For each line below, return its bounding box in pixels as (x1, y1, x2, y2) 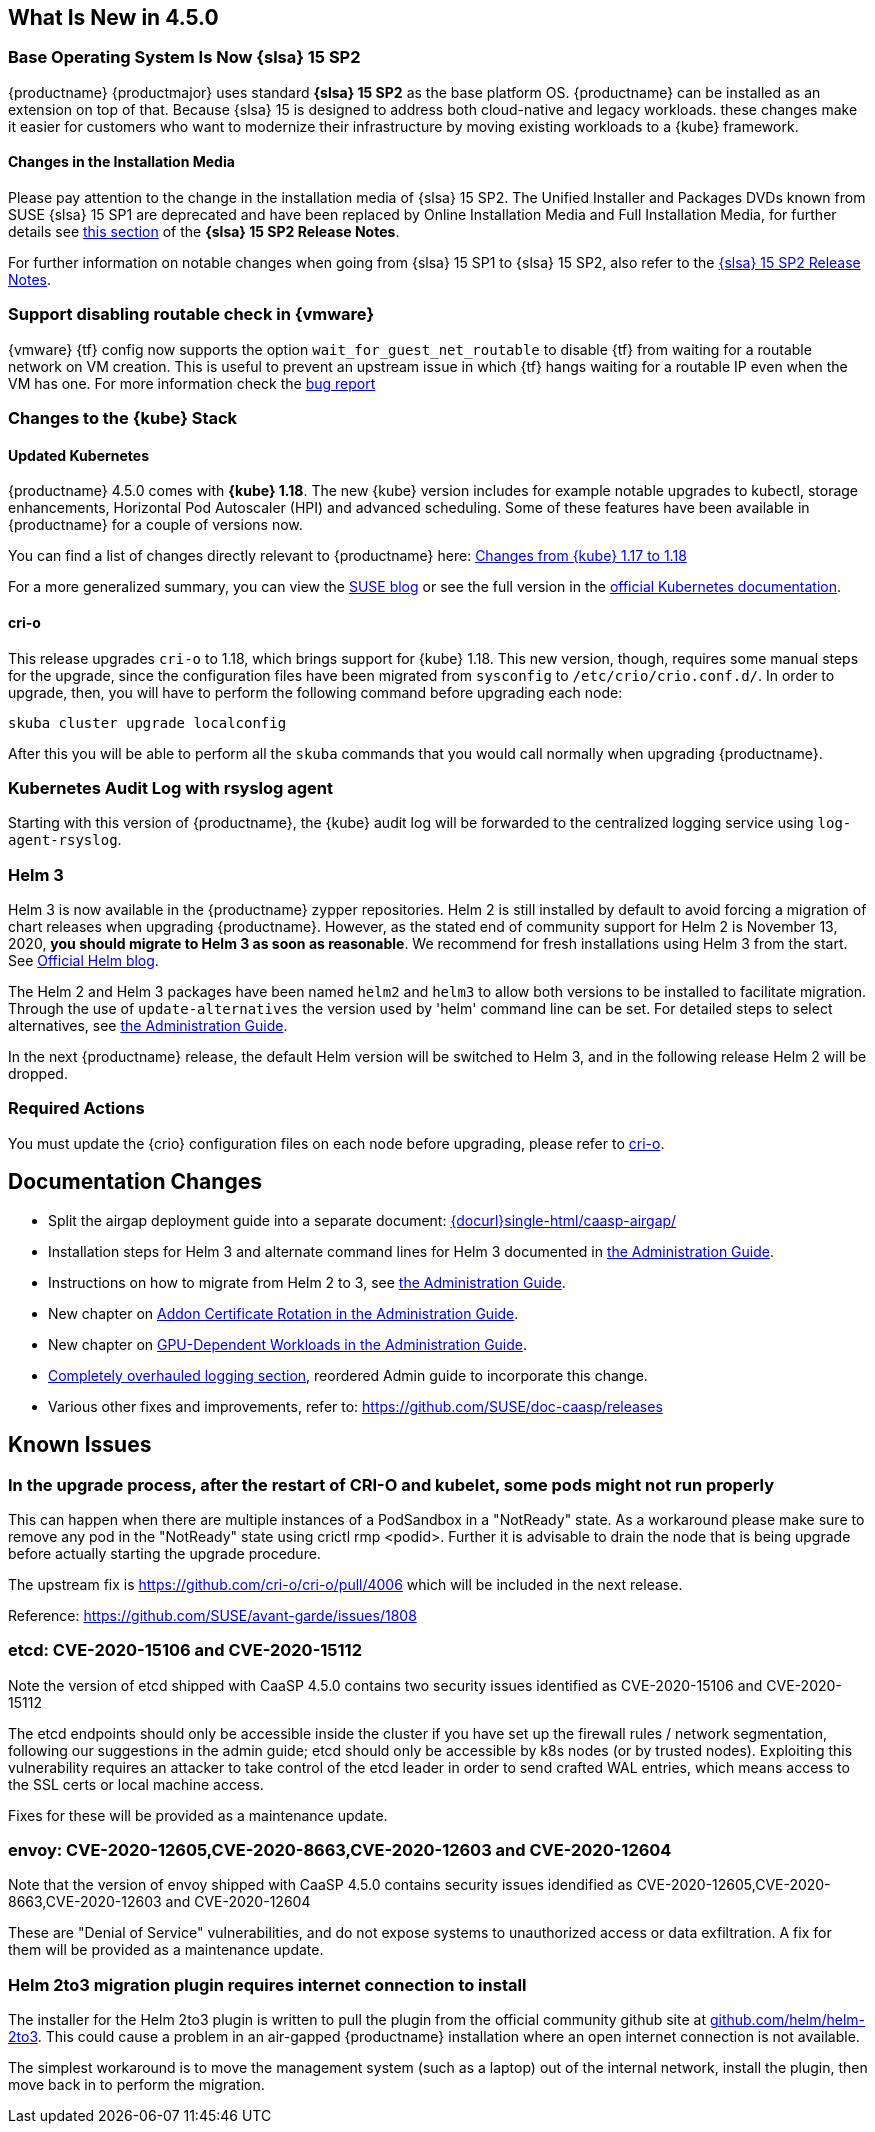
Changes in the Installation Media (8, 153, 235, 171)
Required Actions (8, 1098, 145, 1119)
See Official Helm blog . (8, 952, 159, 970)
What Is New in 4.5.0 (8, 5, 219, 30)
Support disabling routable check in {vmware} (8, 304, 375, 325)
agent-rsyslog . (8, 831, 122, 849)
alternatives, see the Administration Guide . (8, 1017, 288, 1035)
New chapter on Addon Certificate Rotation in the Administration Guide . (48, 1304, 519, 1322)
